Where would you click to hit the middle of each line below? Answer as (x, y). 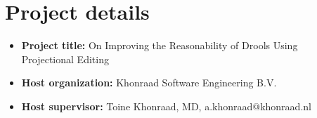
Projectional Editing (65, 59)
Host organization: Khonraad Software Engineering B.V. (149, 83)
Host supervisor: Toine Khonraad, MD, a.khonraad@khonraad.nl (166, 106)
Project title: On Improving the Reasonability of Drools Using (160, 45)
